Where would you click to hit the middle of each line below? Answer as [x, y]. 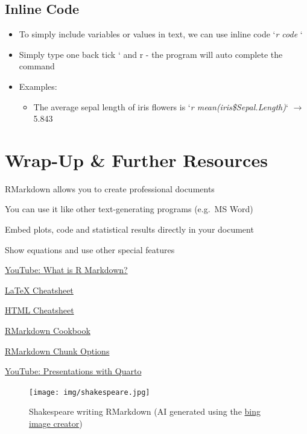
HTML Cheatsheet [40, 310]
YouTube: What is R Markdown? [66, 270]
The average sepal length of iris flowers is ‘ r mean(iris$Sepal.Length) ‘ [161, 106]
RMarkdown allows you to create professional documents [110, 188]
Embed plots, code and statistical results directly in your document [129, 229]
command [37, 66]
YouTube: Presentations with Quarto [73, 371]
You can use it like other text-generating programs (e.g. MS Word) [129, 209]
